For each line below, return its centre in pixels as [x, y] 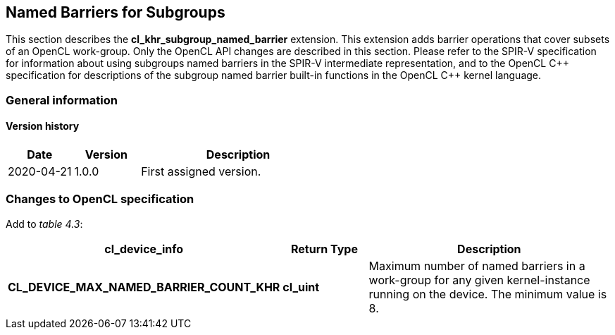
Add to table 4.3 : [44, 224]
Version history [43, 126]
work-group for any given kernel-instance [479, 280]
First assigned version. [201, 172]
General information [62, 100]
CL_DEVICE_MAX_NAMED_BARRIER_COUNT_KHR [144, 287]
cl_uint [301, 287]
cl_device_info [144, 249]
